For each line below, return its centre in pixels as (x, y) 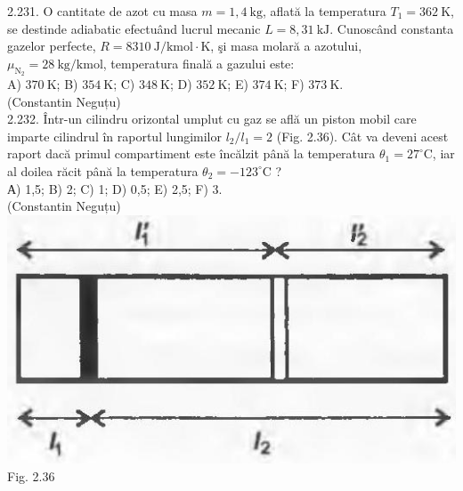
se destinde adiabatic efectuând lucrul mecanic (134, 28)
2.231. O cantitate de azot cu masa (102, 11)
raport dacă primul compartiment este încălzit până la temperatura (191, 153)
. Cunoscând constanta (392, 28)
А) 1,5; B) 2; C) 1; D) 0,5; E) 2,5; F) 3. (115, 188)
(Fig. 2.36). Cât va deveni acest (362, 136)
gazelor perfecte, (52, 46)
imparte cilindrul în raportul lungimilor (114, 136)
